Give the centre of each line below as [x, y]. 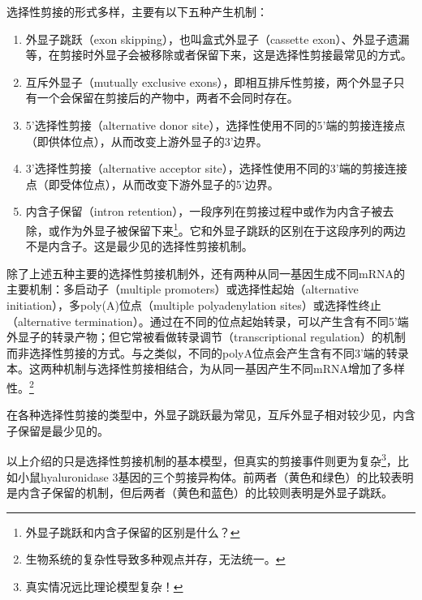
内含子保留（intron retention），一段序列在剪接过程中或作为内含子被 [204, 211]
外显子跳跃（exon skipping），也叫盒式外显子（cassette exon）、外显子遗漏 [217, 39]
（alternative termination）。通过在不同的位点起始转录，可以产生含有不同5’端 [208, 321]
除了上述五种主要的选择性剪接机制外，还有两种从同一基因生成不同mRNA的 [206, 273]
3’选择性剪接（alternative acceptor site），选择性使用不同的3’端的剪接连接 [216, 168]
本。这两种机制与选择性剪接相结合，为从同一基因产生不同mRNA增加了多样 [206, 369]
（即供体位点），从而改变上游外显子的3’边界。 [146, 141]
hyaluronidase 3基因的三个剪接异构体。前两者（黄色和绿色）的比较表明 [227, 476]
